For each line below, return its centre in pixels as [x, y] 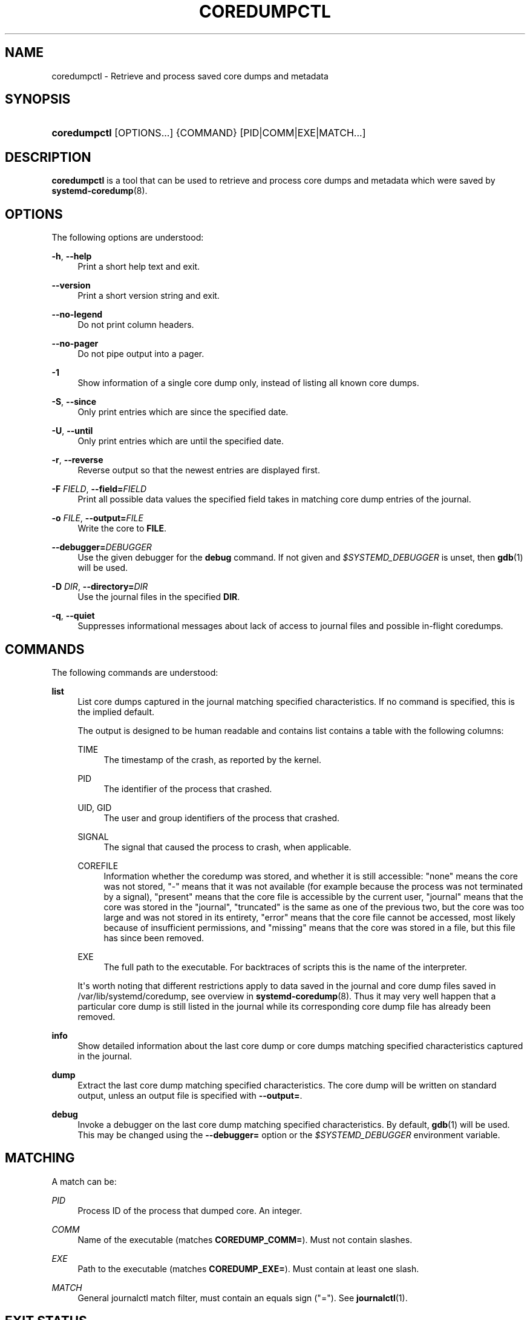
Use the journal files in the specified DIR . [159, 597]
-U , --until [72, 431]
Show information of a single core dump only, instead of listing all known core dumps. [248, 383]
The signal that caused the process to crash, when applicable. [227, 847]
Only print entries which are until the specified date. [181, 441]
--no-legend [77, 315]
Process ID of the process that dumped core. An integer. [190, 1210]
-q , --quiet [73, 616]
